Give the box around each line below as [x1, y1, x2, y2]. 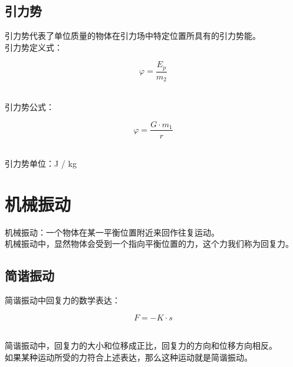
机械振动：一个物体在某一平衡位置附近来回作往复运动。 [5, 226, 219, 238]
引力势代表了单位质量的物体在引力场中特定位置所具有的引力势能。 [5, 29, 261, 42]
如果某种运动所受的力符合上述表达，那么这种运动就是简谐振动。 [5, 351, 252, 363]
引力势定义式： [5, 41, 62, 53]
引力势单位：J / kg [5, 157, 77, 170]
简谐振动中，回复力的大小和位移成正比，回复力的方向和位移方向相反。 [5, 339, 277, 352]
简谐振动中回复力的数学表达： [5, 294, 120, 306]
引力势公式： [5, 100, 54, 113]
